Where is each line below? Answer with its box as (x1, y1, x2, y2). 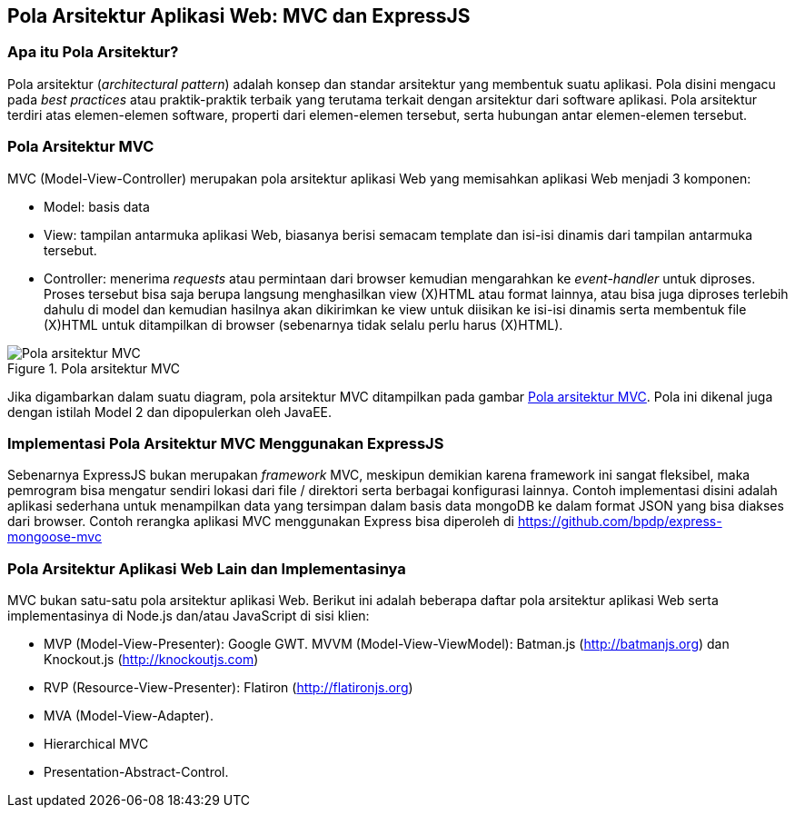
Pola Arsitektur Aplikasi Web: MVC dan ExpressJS (7, 5, 471, 27)
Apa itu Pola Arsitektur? (7, 43, 179, 62)
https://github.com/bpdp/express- (517, 513, 722, 530)
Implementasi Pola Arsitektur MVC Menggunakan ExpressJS (7, 433, 444, 452)
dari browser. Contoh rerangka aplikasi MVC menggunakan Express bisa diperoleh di (7, 513, 514, 530)
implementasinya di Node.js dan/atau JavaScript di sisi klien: (7, 608, 370, 624)
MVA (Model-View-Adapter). (44, 708, 214, 724)
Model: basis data (44, 198, 150, 214)
